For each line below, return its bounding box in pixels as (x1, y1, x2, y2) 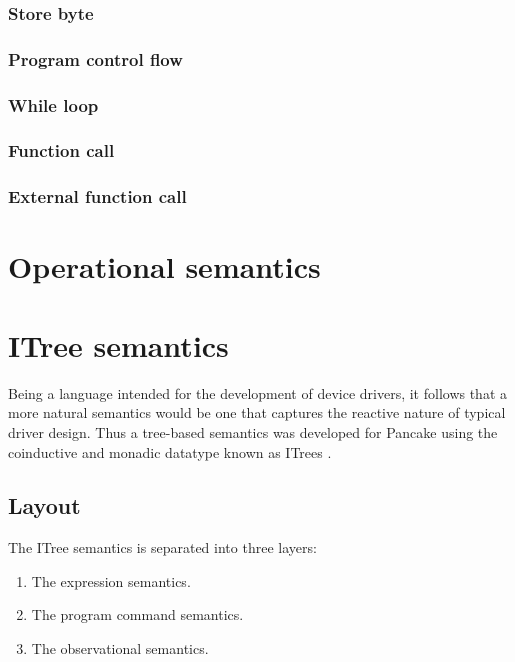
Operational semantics (8, 246, 321, 287)
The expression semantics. (31, 570, 191, 591)
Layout (8, 490, 81, 521)
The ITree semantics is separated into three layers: (8, 537, 317, 558)
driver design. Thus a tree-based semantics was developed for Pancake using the (8, 421, 498, 442)
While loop (8, 92, 99, 117)
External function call (8, 184, 187, 209)
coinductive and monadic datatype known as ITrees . (8, 441, 332, 462)
